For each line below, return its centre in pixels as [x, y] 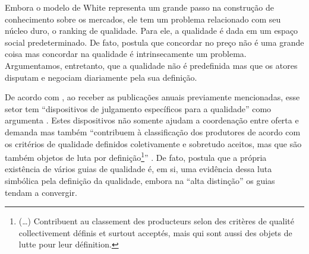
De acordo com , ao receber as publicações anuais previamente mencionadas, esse [152, 97]
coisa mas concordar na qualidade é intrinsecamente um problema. [126, 54]
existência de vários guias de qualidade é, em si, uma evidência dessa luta [138, 169]
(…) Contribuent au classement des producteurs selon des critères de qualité [156, 221]
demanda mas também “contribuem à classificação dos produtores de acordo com [153, 131]
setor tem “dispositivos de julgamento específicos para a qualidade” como [138, 108]
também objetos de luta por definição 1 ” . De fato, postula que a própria [136, 156]
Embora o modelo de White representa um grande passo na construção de [139, 7]
